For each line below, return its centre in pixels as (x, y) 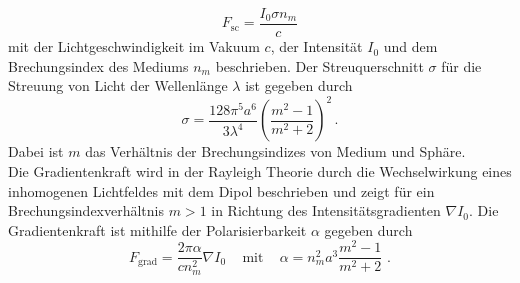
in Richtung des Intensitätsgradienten (326, 210)
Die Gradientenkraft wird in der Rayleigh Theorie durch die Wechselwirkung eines (260, 170)
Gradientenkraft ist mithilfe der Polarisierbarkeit (157, 229)
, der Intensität (316, 46)
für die (461, 65)
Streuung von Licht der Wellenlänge (118, 85)
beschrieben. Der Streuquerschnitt (319, 65)
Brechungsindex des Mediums (98, 65)
